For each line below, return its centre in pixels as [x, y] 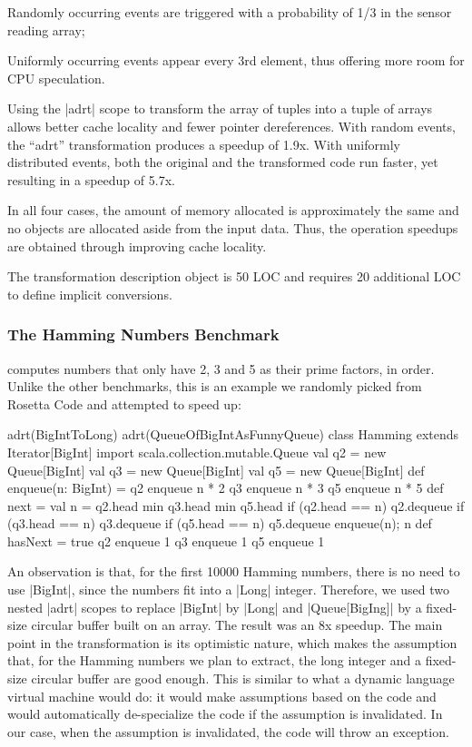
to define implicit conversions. [90, 294]
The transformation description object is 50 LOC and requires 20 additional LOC [234, 276]
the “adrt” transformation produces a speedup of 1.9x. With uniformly [204, 144]
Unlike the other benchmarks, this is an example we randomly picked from [215, 386]
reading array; [46, 29]
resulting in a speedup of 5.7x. [91, 179]
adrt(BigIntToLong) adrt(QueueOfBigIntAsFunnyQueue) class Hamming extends [233, 434]
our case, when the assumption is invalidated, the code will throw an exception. [228, 731]
